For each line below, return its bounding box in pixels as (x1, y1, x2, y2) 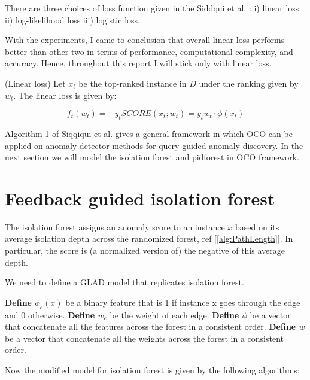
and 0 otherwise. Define (5, 308, 95, 321)
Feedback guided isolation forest (5, 186, 275, 210)
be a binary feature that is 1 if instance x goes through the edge (65, 296, 300, 308)
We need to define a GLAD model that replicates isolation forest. (5, 276, 244, 288)
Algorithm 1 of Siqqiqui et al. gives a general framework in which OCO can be (5, 127, 293, 139)
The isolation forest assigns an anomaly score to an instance (5, 220, 225, 233)
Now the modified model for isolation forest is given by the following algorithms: (5, 364, 300, 376)
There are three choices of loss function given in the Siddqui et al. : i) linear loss (5, 2, 299, 14)
